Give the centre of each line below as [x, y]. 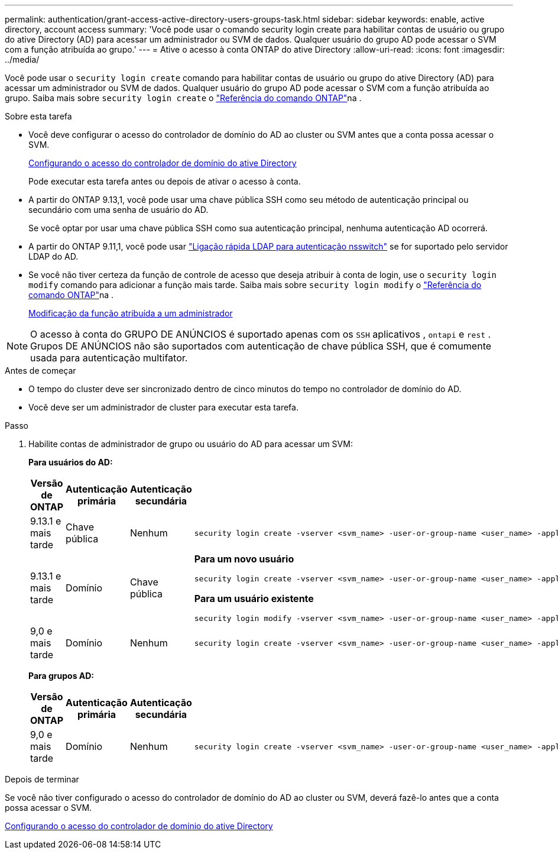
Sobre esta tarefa [38, 116]
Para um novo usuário [244, 559]
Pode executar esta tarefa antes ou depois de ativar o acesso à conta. [165, 181]
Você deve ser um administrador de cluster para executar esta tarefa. [163, 407]
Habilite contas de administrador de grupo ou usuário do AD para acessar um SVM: [191, 444]
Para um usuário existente [254, 599]
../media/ [22, 59]
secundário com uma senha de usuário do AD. [119, 210]
